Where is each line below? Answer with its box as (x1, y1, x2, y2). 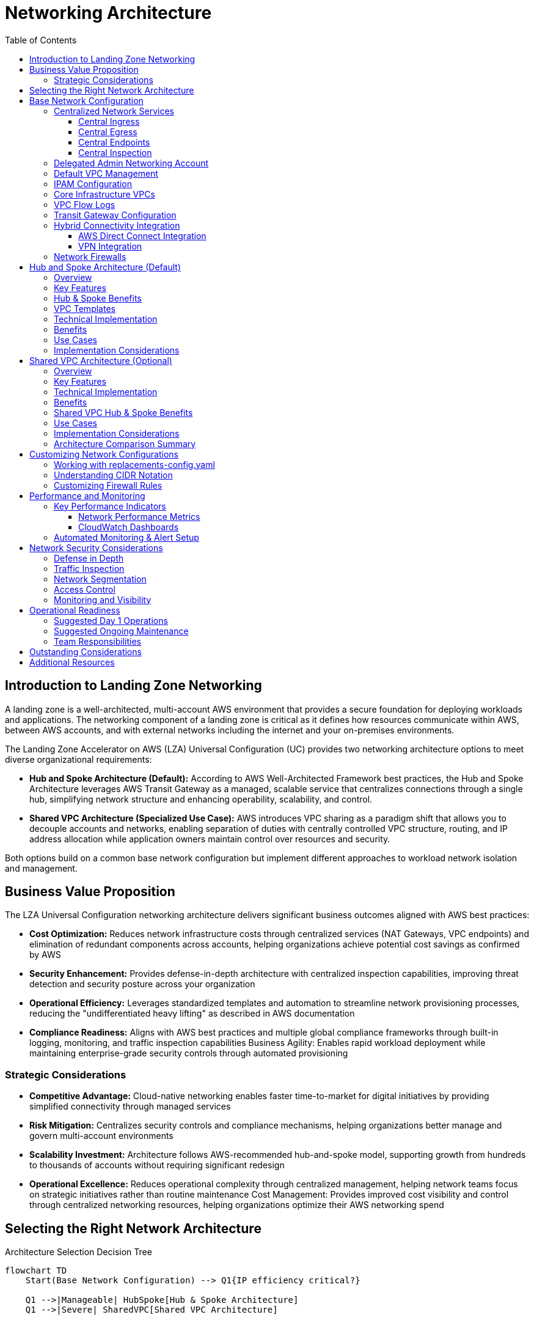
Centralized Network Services (54, 105, 174, 116)
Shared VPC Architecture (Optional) (29, 355, 172, 366)
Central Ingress (78, 116, 140, 127)
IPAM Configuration (54, 178, 133, 189)
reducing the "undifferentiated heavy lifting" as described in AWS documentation (29, 1008, 355, 1019)
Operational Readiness (29, 604, 120, 615)
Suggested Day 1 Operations (54, 615, 168, 626)
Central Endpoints (78, 136, 150, 147)
